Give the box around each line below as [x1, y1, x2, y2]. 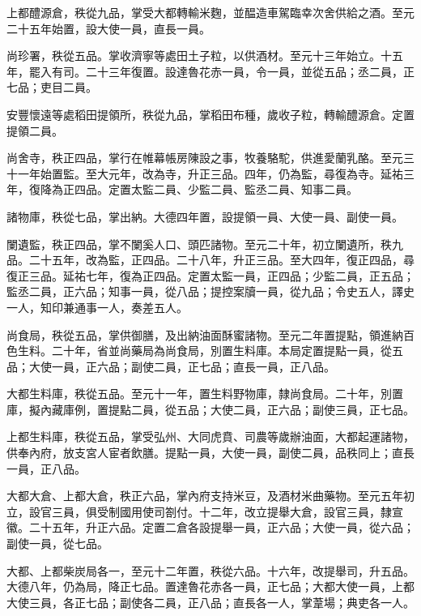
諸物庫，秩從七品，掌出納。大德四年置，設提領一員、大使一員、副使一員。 [6, 207, 403, 225]
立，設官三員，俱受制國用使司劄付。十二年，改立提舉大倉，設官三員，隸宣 [6, 503, 403, 520]
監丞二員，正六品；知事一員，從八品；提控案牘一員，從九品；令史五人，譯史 [6, 283, 415, 300]
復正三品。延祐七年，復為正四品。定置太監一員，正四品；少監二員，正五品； [6, 267, 415, 284]
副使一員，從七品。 [6, 535, 108, 552]
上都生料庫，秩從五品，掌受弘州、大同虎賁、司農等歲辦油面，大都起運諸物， [6, 428, 415, 445]
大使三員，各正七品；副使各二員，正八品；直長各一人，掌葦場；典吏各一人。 [6, 593, 415, 610]
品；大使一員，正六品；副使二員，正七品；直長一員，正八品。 [6, 357, 335, 374]
